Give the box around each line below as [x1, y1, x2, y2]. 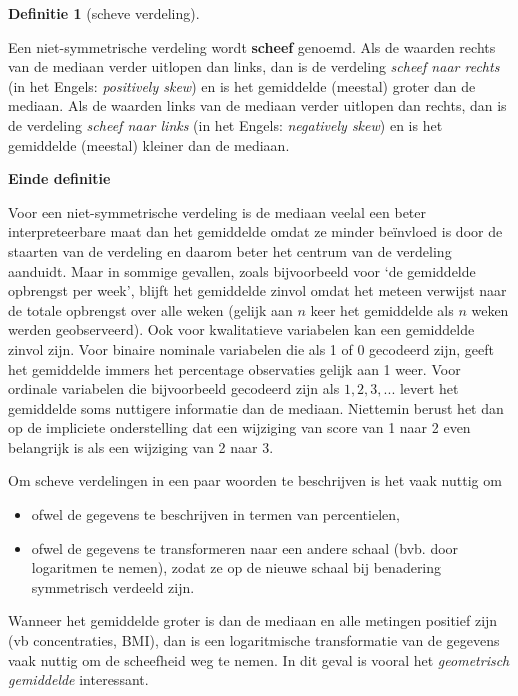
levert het [399, 378, 459, 399]
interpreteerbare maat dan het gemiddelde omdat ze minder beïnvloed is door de [8, 221, 503, 242]
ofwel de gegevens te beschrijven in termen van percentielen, [31, 504, 400, 525]
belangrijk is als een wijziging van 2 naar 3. [8, 436, 274, 457]
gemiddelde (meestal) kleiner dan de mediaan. [8, 134, 290, 155]
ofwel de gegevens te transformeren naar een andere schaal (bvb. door [31, 537, 459, 558]
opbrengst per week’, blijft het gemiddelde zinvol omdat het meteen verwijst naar [8, 280, 507, 301]
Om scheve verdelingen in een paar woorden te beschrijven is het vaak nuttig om [8, 470, 502, 491]
